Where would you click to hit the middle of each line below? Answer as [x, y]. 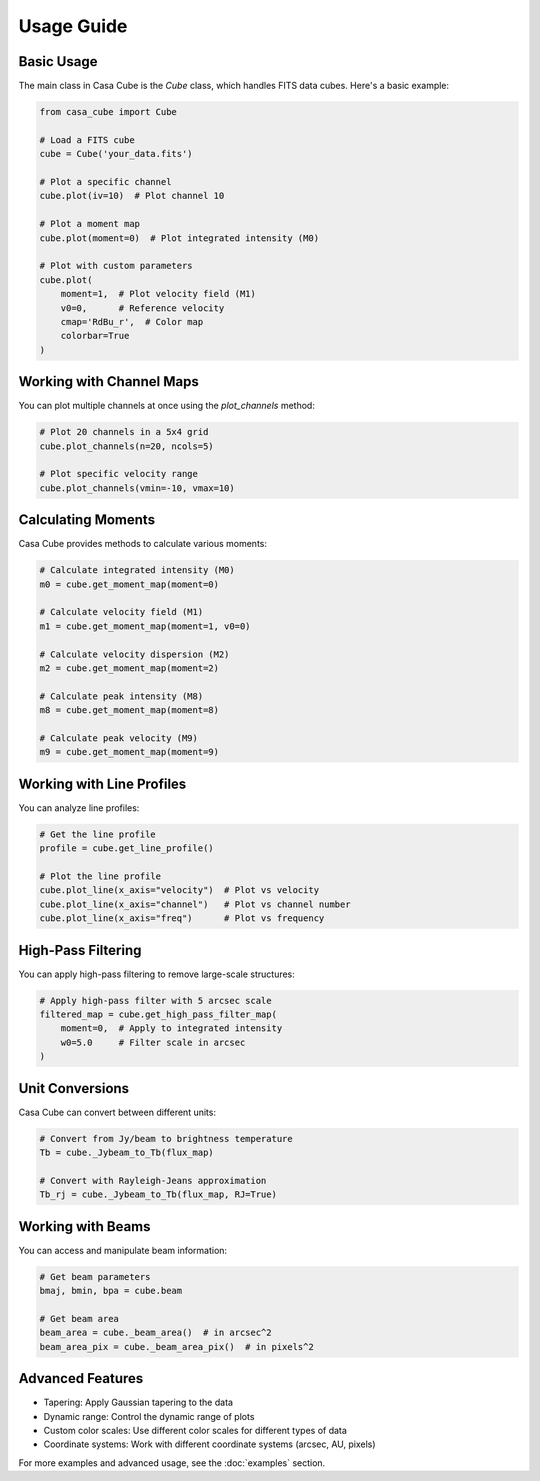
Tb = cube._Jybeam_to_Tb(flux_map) [126, 1153]
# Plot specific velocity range [119, 474]
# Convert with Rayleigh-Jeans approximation [153, 1180]
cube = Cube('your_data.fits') [116, 154]
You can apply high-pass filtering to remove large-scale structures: [156, 974]
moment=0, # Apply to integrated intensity [171, 1028]
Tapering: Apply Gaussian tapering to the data [138, 1402]
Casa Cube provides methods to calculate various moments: [142, 544]
